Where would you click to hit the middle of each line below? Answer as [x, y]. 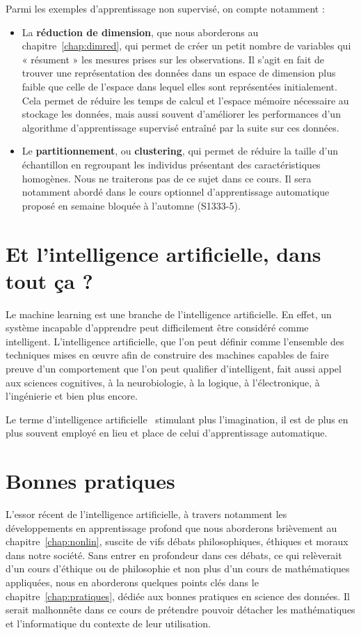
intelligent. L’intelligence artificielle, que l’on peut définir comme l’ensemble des [175, 341]
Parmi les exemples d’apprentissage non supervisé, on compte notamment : [165, 8]
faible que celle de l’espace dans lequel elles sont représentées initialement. [179, 86]
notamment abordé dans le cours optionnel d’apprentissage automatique [176, 192]
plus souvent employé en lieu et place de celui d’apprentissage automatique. [167, 433]
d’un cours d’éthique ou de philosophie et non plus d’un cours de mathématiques [178, 569]
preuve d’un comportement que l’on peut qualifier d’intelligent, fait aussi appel [174, 368]
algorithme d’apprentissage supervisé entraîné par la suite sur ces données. [180, 127]
